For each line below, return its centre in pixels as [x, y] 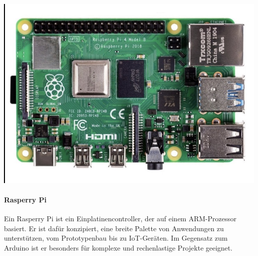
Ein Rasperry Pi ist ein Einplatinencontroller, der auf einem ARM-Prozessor [120, 219]
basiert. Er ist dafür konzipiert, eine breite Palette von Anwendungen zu [114, 228]
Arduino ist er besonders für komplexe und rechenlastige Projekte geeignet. [118, 247]
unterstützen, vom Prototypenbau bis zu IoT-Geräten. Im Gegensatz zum [116, 238]
